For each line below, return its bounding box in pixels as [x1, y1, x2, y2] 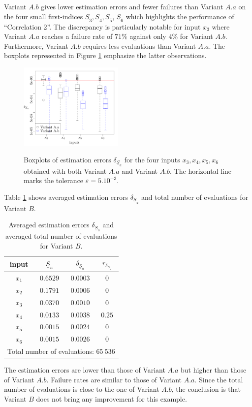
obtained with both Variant [24, 165, 107, 176]
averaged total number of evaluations [5, 231, 117, 241]
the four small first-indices [4, 11, 83, 21]
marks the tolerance [24, 175, 84, 186]
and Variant [122, 165, 158, 176]
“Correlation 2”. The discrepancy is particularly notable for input [4, 21, 201, 31]
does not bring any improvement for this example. [36, 393, 187, 404]
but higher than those [181, 365, 247, 375]
